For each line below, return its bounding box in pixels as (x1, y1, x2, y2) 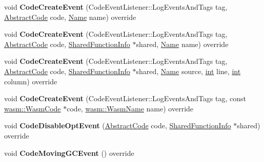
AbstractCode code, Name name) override (4, 11, 136, 22)
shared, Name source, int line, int (136, 65, 241, 76)
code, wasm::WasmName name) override (67, 103, 194, 113)
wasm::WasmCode (4, 103, 61, 113)
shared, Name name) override (136, 38, 229, 49)
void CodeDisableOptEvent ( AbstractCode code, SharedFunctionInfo (4, 120, 231, 131)
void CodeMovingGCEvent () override (4, 147, 134, 158)
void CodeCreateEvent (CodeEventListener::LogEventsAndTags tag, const (4, 93, 246, 104)
